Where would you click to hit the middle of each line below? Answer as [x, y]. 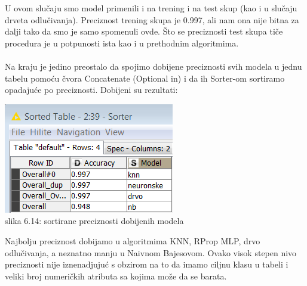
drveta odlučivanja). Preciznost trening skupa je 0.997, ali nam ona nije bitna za [152, 19]
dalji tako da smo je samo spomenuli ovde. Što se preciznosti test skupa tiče [144, 31]
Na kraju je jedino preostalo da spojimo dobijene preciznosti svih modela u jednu [153, 66]
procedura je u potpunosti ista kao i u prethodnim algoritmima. [122, 43]
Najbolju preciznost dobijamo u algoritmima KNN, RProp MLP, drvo [133, 240]
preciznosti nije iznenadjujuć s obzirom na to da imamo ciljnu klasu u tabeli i [147, 264]
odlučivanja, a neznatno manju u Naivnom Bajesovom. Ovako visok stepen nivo [151, 252]
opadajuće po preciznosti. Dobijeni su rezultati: [91, 90]
